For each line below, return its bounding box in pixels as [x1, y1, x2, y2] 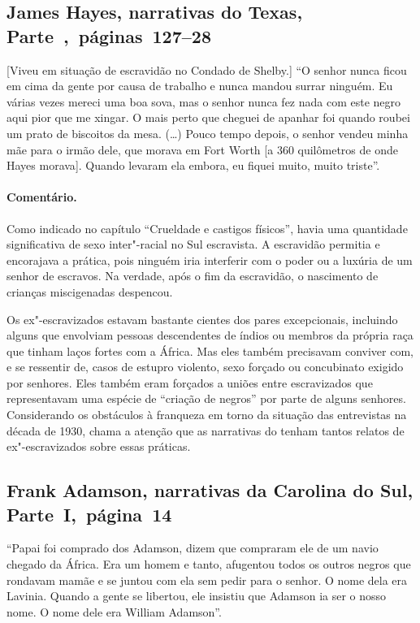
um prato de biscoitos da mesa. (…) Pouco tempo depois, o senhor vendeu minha [6, 124, 409, 141]
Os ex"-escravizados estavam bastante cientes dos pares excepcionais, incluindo [6, 310, 398, 327]
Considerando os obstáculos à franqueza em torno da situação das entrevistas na [6, 406, 407, 423]
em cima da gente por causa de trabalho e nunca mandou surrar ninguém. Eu [6, 77, 393, 94]
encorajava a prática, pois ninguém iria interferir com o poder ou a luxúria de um [6, 251, 413, 268]
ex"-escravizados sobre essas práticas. [6, 438, 191, 455]
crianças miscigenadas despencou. [6, 283, 173, 300]
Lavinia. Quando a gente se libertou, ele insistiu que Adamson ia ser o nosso [6, 587, 387, 604]
